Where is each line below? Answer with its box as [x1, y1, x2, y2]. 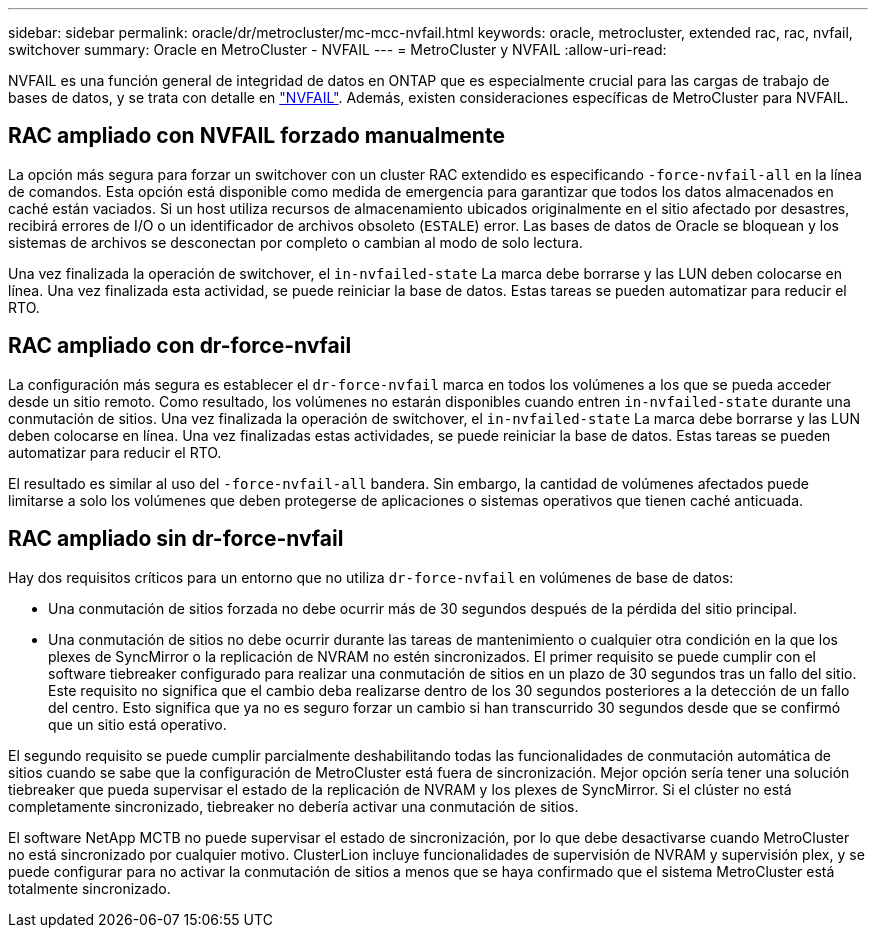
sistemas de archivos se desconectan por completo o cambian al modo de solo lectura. [8, 233, 583, 251]
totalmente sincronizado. [8, 879, 171, 897]
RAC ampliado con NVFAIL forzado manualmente [8, 123, 505, 149]
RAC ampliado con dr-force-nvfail [8, 333, 352, 359]
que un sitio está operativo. [48, 715, 227, 733]
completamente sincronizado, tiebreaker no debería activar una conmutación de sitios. [8, 797, 579, 815]
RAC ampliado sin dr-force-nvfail [8, 526, 344, 552]
